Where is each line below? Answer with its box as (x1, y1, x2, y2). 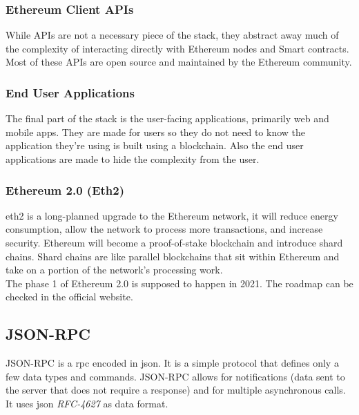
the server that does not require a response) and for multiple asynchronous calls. (6, 383, 346, 397)
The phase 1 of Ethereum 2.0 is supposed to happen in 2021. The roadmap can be (6, 276, 353, 290)
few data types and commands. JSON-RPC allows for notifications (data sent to (6, 369, 345, 383)
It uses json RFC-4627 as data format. (6, 396, 168, 410)
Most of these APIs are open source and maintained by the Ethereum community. (6, 55, 352, 69)
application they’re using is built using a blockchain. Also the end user (6, 138, 304, 153)
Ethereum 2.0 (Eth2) (6, 181, 124, 198)
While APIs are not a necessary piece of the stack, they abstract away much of (6, 28, 339, 42)
